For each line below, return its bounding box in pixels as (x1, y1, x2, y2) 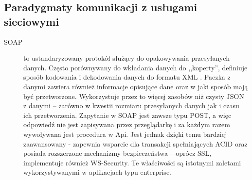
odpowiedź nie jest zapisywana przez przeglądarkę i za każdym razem (23, 119, 230, 130)
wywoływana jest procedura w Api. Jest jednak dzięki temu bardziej (23, 129, 227, 139)
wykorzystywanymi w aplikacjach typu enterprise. (23, 167, 171, 177)
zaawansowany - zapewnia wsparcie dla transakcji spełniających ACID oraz (23, 138, 248, 148)
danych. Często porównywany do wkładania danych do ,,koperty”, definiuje (23, 62, 248, 72)
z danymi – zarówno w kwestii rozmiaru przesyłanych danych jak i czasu (23, 100, 239, 111)
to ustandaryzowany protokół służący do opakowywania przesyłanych (23, 53, 230, 63)
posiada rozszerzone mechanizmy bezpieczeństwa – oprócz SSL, (23, 148, 212, 158)
